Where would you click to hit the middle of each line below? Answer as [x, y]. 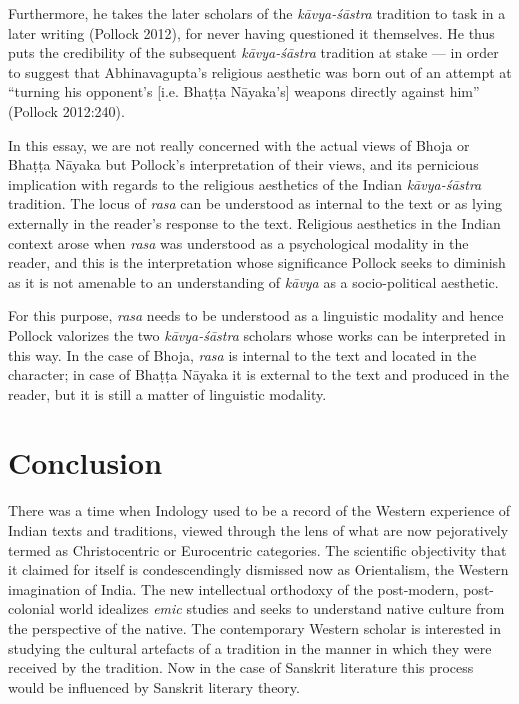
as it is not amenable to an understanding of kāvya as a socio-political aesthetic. [253, 281]
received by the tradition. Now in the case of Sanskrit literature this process [241, 667]
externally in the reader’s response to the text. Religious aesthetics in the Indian [254, 222]
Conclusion [85, 462]
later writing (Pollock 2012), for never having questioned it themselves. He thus [251, 32]
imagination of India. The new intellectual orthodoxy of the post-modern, [233, 588]
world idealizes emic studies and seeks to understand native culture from [282, 608]
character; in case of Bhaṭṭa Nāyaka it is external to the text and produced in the [258, 374]
